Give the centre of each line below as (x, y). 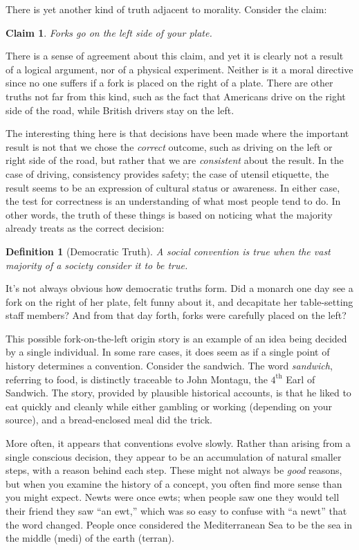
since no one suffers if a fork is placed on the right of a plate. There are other (169, 83)
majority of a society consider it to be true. (97, 265)
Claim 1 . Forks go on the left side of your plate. (109, 32)
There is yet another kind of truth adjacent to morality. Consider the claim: (166, 9)
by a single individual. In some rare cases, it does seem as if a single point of (168, 352)
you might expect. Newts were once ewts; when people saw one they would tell (173, 497)
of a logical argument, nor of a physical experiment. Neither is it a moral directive (179, 69)
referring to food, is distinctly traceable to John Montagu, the (137, 379)
